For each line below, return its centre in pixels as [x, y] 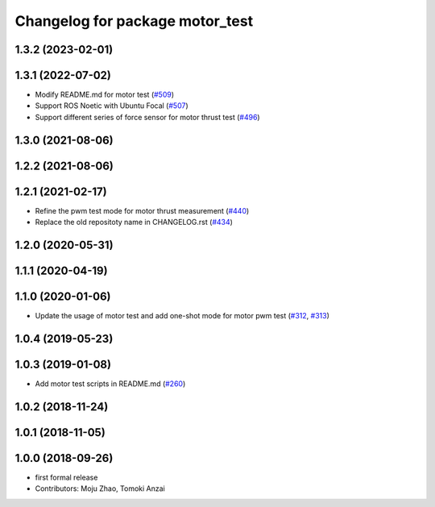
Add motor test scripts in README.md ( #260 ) [110, 384]
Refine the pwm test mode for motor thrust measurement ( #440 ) [142, 210]
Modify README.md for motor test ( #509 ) [105, 95]
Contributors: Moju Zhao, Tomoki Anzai [100, 488]
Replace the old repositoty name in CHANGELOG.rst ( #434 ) [134, 222]
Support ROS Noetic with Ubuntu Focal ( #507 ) [112, 106]
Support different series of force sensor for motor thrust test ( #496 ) [148, 117]
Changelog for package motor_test [134, 21]
